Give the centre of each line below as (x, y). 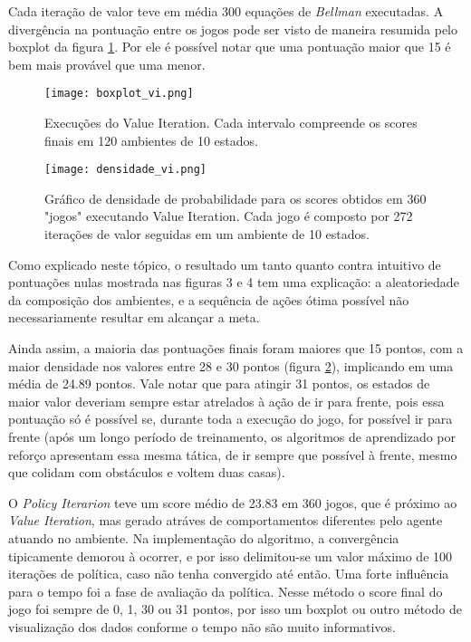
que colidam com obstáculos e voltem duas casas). (147, 472)
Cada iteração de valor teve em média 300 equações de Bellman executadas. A (226, 11)
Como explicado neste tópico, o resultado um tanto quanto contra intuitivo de (225, 264)
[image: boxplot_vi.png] (119, 94)
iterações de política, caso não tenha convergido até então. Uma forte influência (229, 574)
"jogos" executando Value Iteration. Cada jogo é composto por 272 (229, 216)
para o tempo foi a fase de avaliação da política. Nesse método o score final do (226, 591)
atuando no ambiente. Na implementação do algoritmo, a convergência (204, 537)
